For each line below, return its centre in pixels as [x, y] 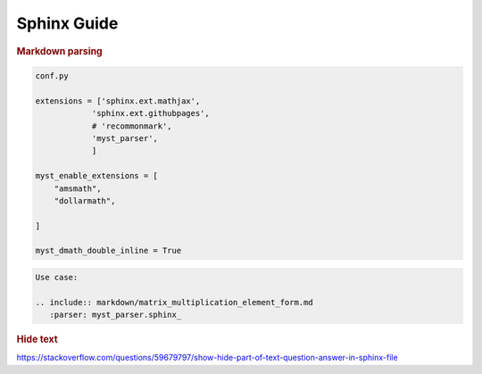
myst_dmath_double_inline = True [108, 251]
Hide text [37, 339]
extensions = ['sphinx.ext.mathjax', [118, 101]
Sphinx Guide [67, 23]
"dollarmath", [85, 200]
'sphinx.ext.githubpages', [150, 113]
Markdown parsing [59, 51]
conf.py [52, 76]
